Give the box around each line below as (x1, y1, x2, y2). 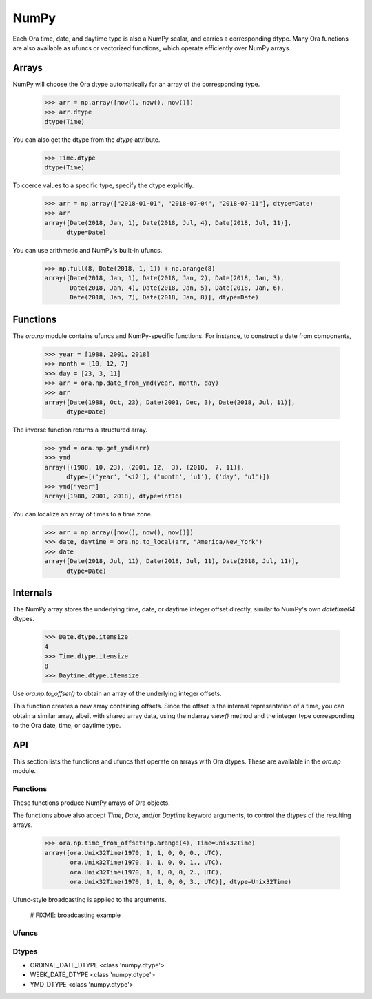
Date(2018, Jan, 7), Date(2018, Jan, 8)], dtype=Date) (70, 293, 259, 302)
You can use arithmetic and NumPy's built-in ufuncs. (12, 246, 163, 255)
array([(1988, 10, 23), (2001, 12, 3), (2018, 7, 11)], (44, 463, 245, 471)
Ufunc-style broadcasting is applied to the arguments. (12, 895, 167, 903)
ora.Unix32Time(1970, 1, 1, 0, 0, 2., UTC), (70, 868, 223, 876)
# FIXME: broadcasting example (30, 911, 121, 919)
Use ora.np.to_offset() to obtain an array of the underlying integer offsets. (12, 689, 222, 697)
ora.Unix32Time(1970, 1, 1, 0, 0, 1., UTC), (70, 859, 223, 867)
